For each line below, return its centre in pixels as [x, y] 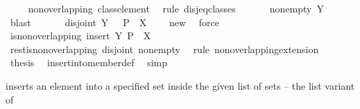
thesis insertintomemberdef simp [88, 62]
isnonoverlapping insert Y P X [80, 36]
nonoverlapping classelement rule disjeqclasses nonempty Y [176, 8]
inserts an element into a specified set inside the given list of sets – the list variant [180, 85]
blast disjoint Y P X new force [114, 22]
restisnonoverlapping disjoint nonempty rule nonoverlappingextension [164, 49]
